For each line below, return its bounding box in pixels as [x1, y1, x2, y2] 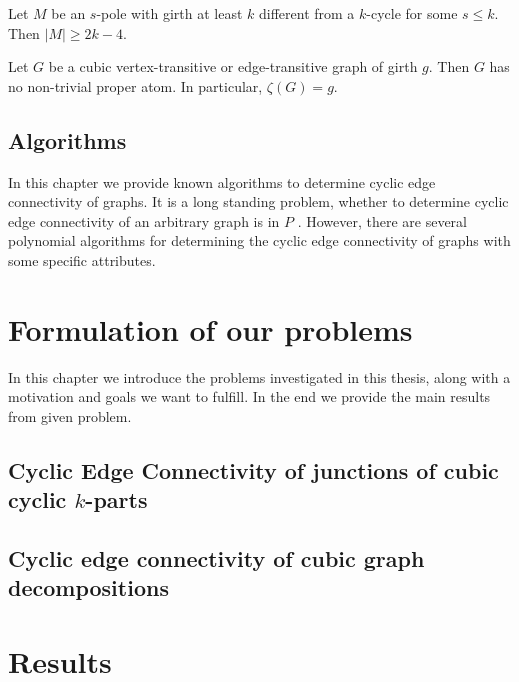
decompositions [8, 572, 169, 603]
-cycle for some [366, 3, 458, 23]
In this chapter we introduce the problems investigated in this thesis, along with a [8, 366, 511, 387]
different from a [259, 3, 355, 23]
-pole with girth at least [96, 3, 243, 23]
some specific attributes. [8, 249, 156, 270]
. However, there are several [297, 210, 468, 231]
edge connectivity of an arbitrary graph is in [8, 210, 280, 231]
